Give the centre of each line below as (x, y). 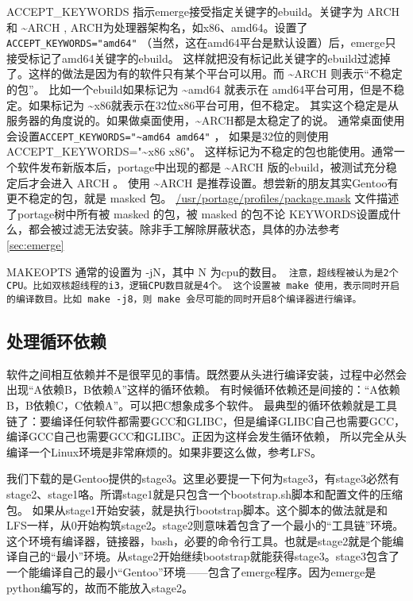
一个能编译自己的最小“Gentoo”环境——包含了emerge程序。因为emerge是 (191, 571)
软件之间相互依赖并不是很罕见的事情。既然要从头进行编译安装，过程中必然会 (206, 374)
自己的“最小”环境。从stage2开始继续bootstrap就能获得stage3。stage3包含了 (208, 556)
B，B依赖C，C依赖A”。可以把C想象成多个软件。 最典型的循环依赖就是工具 (202, 405)
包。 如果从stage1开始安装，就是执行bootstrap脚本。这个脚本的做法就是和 (197, 509)
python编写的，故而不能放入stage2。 (100, 587)
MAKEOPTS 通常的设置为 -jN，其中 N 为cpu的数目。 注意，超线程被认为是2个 (203, 271)
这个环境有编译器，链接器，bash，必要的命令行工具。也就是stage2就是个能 (200, 540)
